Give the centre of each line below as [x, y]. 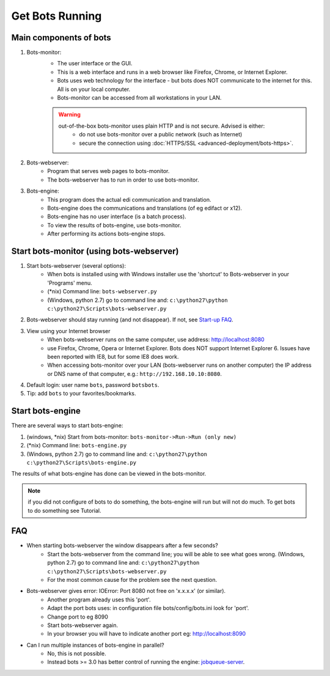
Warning [69, 115]
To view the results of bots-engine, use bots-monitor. [114, 225]
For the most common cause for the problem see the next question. [132, 579]
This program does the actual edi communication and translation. [129, 199]
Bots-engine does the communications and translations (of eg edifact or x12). [145, 208]
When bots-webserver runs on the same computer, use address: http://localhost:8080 [156, 340]
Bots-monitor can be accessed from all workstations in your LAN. [139, 98]
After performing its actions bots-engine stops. [106, 234]
